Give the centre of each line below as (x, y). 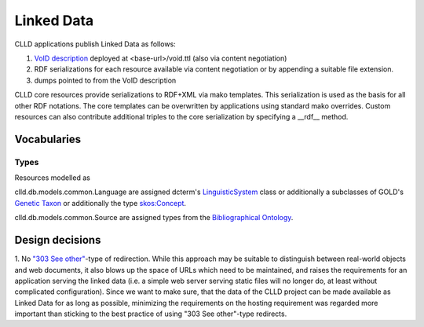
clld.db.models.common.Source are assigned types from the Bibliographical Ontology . (154, 218)
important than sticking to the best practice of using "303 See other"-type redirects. (151, 314)
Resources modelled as (52, 178)
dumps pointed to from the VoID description (105, 80)
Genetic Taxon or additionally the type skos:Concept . (101, 203)
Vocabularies (48, 139)
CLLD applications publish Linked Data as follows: (95, 44)
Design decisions (58, 240)
